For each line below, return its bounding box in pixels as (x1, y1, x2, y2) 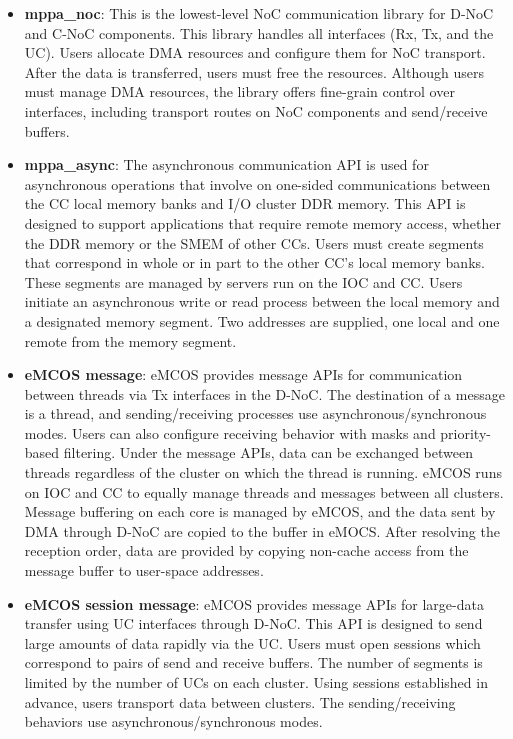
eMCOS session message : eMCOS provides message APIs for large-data (24, 593, 484, 614)
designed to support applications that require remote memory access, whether (24, 212, 502, 233)
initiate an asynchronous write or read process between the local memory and (24, 291, 500, 312)
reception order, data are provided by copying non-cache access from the (24, 540, 469, 561)
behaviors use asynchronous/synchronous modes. (24, 711, 323, 732)
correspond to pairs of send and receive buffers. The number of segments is (24, 652, 483, 673)
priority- (440, 422, 491, 443)
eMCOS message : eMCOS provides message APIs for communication (24, 364, 463, 385)
